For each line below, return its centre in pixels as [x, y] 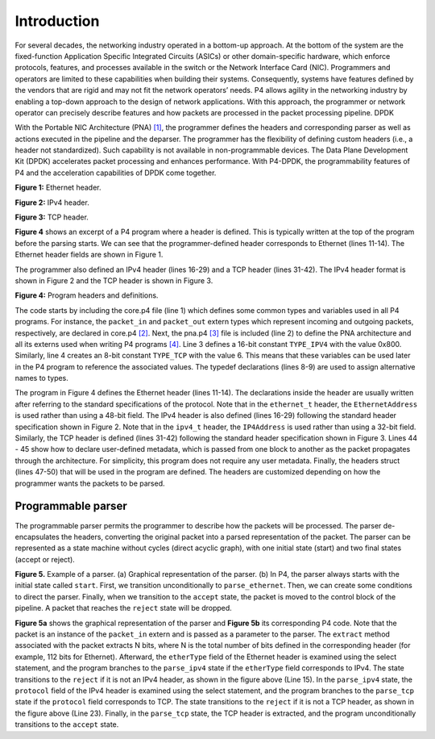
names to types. [41, 378]
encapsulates [37, 537]
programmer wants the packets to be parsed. [90, 483]
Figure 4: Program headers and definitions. [87, 295]
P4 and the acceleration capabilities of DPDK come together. [116, 173]
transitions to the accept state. [67, 724]
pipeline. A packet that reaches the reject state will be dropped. [124, 608]
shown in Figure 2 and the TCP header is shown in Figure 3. [114, 280]
